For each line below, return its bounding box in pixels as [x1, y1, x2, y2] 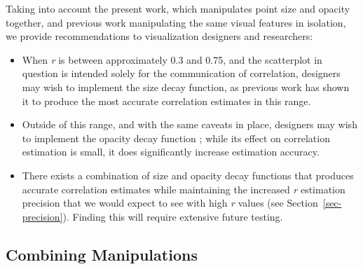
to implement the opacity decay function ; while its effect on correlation [22, 130, 330, 145]
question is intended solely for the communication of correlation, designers [22, 66, 341, 81]
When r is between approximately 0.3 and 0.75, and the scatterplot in [22, 52, 322, 67]
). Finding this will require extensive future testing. [62, 209, 283, 223]
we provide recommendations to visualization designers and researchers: [6, 29, 313, 43]
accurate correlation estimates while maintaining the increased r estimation [22, 181, 345, 196]
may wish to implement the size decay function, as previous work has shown [22, 79, 350, 94]
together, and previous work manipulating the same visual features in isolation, [6, 15, 346, 29]
